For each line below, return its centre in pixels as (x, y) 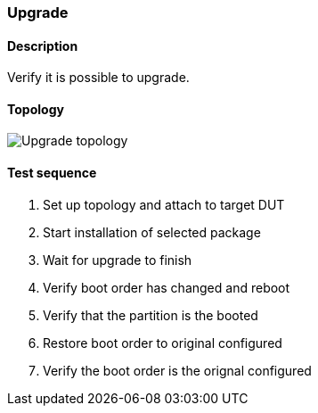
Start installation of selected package (152, 232)
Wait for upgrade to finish (118, 260)
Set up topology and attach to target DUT (164, 204)
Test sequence (52, 173)
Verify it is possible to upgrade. (98, 78)
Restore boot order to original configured (163, 343)
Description (43, 45)
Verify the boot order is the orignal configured (177, 370)
